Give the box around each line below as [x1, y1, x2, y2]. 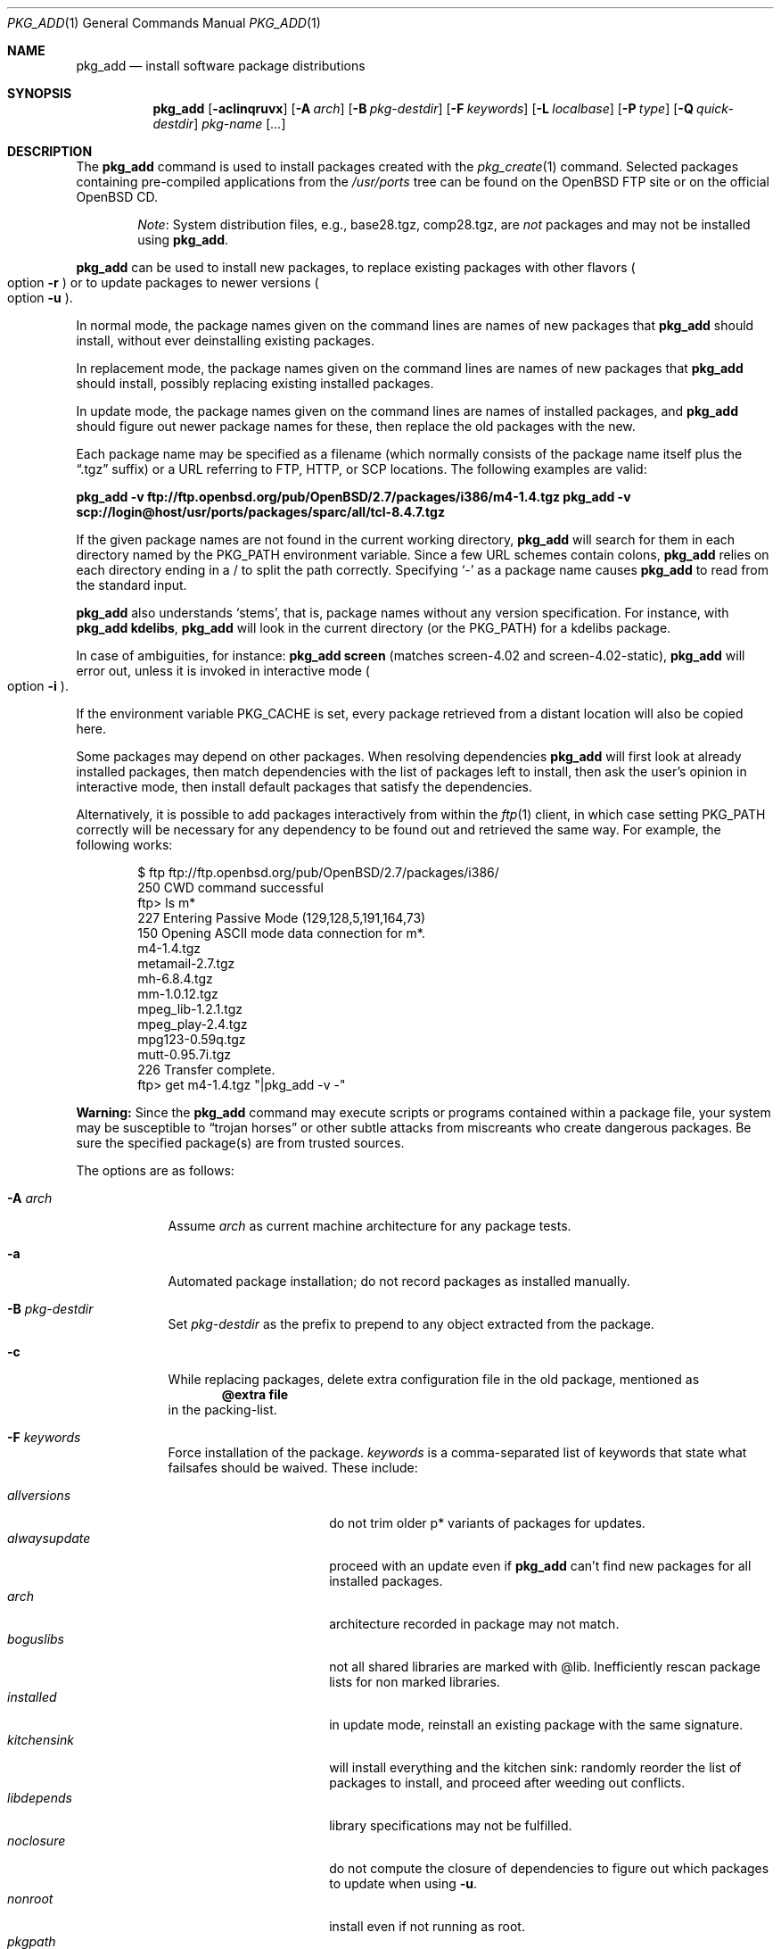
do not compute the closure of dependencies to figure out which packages [329, 1861, 769, 1876]
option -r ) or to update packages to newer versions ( [7, 275, 319, 290]
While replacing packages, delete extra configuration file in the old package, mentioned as [168, 1372, 700, 1387]
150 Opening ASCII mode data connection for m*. [137, 925, 425, 941]
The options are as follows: [76, 1163, 234, 1178]
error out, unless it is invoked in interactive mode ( [76, 663, 370, 678]
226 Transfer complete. [137, 1062, 275, 1077]
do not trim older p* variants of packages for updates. [329, 1515, 645, 1530]
